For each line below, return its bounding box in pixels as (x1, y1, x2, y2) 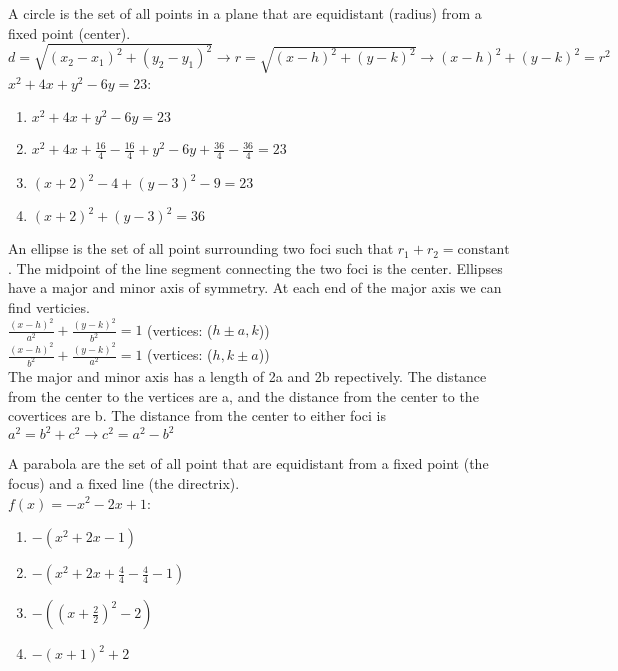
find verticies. (8, 296, 90, 317)
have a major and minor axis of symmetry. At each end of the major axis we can (8, 277, 502, 298)
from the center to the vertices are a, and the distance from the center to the (8, 385, 479, 406)
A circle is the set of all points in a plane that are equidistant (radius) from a (8, 3, 482, 23)
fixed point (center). (8, 22, 131, 43)
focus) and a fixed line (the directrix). (8, 472, 240, 493)
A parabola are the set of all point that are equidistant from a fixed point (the (8, 453, 489, 474)
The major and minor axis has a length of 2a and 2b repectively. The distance (8, 366, 487, 387)
